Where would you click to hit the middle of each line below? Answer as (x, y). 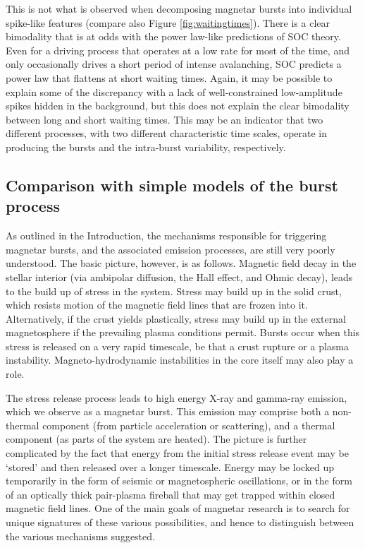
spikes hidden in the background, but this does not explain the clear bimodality (178, 106)
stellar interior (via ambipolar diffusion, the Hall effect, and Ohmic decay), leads (179, 276)
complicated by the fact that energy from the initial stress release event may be (177, 453)
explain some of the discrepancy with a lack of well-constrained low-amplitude (174, 91)
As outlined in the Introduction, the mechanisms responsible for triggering (166, 236)
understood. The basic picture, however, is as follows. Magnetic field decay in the (181, 263)
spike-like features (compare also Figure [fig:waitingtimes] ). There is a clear (168, 22)
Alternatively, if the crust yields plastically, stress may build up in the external (176, 318)
